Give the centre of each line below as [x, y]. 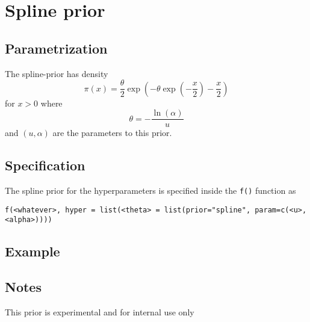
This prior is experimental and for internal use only [100, 312]
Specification [45, 165]
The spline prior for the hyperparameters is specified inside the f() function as [150, 190]
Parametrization [56, 48]
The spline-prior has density [57, 73]
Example [33, 251]
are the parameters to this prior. [112, 133]
